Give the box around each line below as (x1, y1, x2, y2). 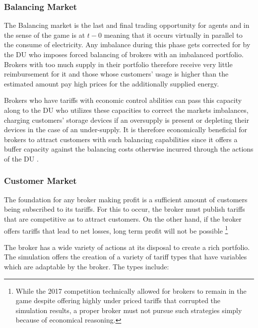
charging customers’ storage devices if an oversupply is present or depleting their (4, 114, 249, 125)
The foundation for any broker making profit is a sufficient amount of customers (4, 194, 248, 204)
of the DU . (4, 153, 39, 164)
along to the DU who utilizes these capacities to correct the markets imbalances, (4, 104, 249, 115)
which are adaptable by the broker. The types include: (4, 261, 169, 271)
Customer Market (4, 174, 77, 187)
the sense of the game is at (4, 29, 85, 40)
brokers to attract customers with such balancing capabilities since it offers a (4, 134, 238, 144)
